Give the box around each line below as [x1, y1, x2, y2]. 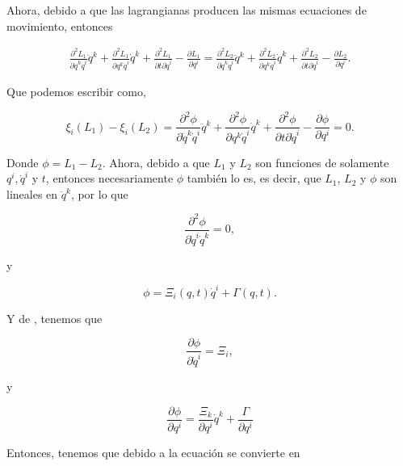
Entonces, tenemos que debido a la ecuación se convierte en [6, 443, 300, 460]
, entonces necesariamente [45, 170, 174, 187]
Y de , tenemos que [6, 309, 103, 326]
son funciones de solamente [255, 153, 389, 170]
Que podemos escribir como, [6, 82, 146, 99]
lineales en [6, 185, 58, 202]
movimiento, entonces [6, 17, 113, 34]
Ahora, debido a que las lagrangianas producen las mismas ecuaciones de [6, 2, 367, 18]
